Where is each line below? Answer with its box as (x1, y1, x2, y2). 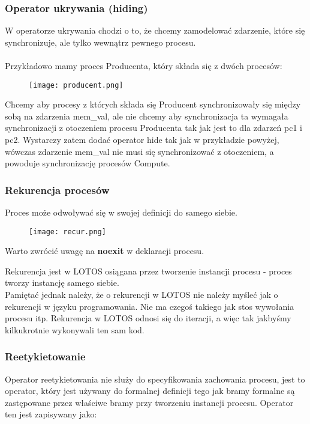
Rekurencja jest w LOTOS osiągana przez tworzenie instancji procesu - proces (5, 264, 292, 277)
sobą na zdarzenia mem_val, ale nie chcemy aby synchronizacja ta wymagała (5, 109, 288, 122)
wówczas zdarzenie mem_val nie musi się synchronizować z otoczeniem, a (5, 145, 274, 157)
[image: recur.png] (29, 227, 106, 236)
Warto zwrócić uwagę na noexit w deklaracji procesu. (5, 244, 204, 257)
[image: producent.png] (29, 80, 124, 89)
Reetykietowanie (5, 349, 86, 364)
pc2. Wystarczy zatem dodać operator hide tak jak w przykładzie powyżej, (5, 133, 279, 146)
